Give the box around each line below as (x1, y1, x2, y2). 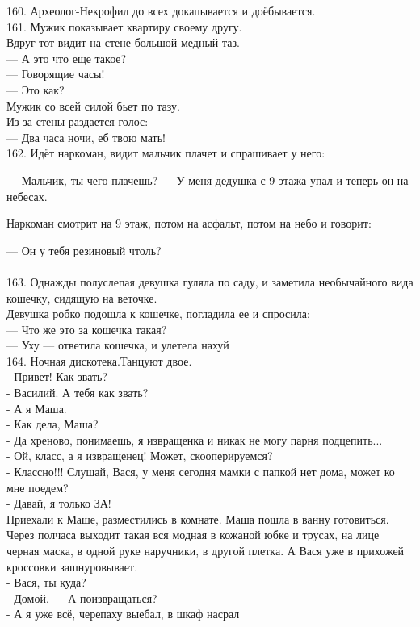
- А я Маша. (6, 399, 67, 416)
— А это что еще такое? (6, 49, 127, 66)
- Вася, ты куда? (6, 574, 86, 591)
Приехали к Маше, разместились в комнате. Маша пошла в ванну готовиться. (6, 510, 389, 527)
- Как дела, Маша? (6, 416, 99, 433)
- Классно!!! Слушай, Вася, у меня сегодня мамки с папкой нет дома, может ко (6, 463, 395, 480)
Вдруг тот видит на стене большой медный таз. (6, 34, 240, 51)
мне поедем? (6, 479, 69, 495)
